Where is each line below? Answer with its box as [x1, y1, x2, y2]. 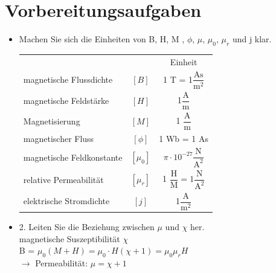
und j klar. [232, 33, 272, 45]
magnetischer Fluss [23, 132, 94, 145]
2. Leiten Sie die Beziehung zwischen [19, 220, 155, 233]
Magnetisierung [23, 114, 80, 127]
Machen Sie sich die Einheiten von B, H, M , [19, 33, 185, 45]
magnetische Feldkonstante [23, 151, 123, 164]
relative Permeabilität [23, 173, 104, 185]
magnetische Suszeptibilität [19, 232, 120, 245]
